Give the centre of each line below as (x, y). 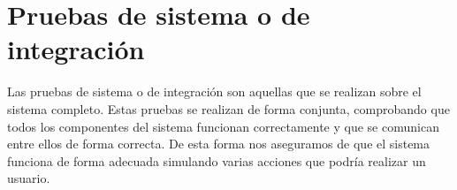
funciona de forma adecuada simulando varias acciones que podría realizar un (217, 160)
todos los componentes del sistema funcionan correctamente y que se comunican (223, 126)
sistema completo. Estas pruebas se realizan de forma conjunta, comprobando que (228, 108)
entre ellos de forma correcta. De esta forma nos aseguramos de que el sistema (219, 144)
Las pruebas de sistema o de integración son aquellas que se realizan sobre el (214, 91)
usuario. (29, 178)
